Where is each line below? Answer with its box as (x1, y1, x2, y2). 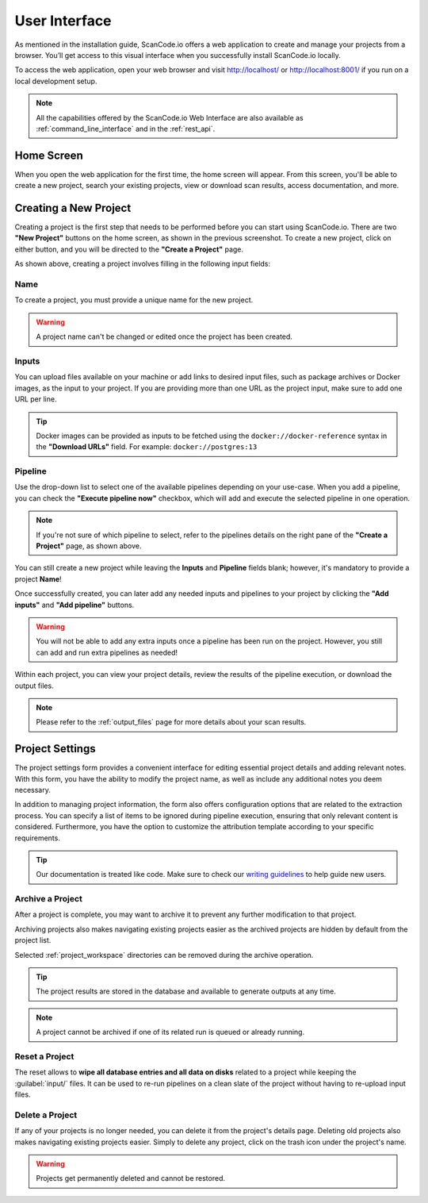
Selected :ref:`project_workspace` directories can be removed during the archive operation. (14, 950, 314, 959)
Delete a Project (14, 1109, 78, 1120)
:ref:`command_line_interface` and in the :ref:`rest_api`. (36, 124, 216, 133)
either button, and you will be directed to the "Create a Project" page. (14, 244, 244, 254)
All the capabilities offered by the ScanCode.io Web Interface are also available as (36, 113, 304, 122)
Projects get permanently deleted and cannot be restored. (36, 1174, 226, 1183)
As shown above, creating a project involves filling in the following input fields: (14, 259, 271, 269)
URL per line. (14, 394, 57, 404)
